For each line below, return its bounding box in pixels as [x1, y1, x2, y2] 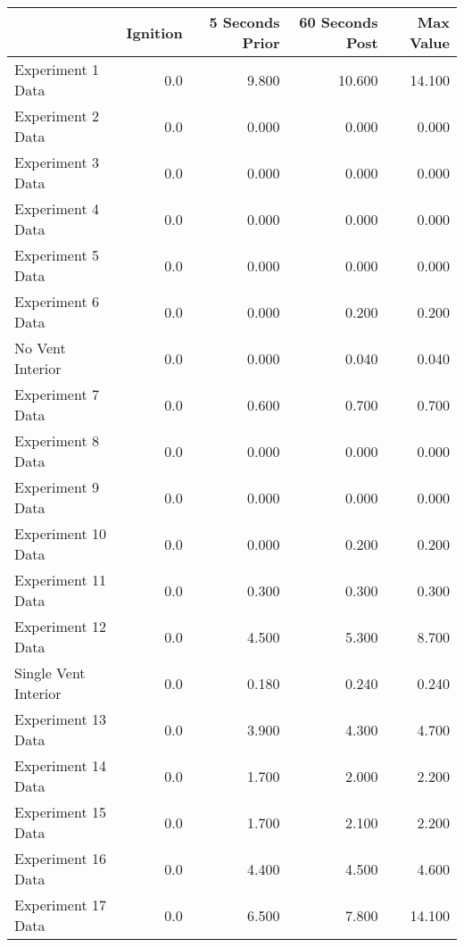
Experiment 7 [14, 384, 99, 404]
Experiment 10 [14, 523, 106, 544]
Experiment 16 [14, 848, 106, 868]
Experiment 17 [14, 894, 106, 915]
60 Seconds [299, 12, 378, 32]
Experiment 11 [14, 569, 106, 590]
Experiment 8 [14, 430, 99, 451]
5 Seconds [209, 12, 280, 32]
